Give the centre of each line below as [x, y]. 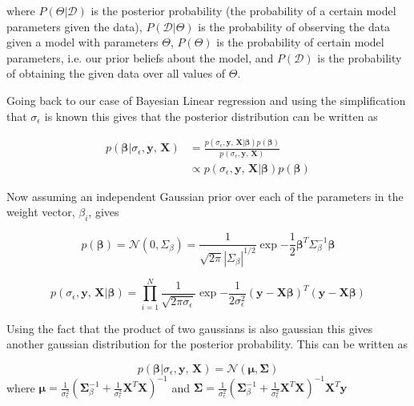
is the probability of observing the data [294, 26]
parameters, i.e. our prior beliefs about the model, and [140, 57]
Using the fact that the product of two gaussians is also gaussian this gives [190, 328]
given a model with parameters [82, 42]
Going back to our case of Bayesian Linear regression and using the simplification [206, 100]
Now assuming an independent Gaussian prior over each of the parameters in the [205, 196]
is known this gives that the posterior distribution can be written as [211, 116]
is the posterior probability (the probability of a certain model [243, 10]
